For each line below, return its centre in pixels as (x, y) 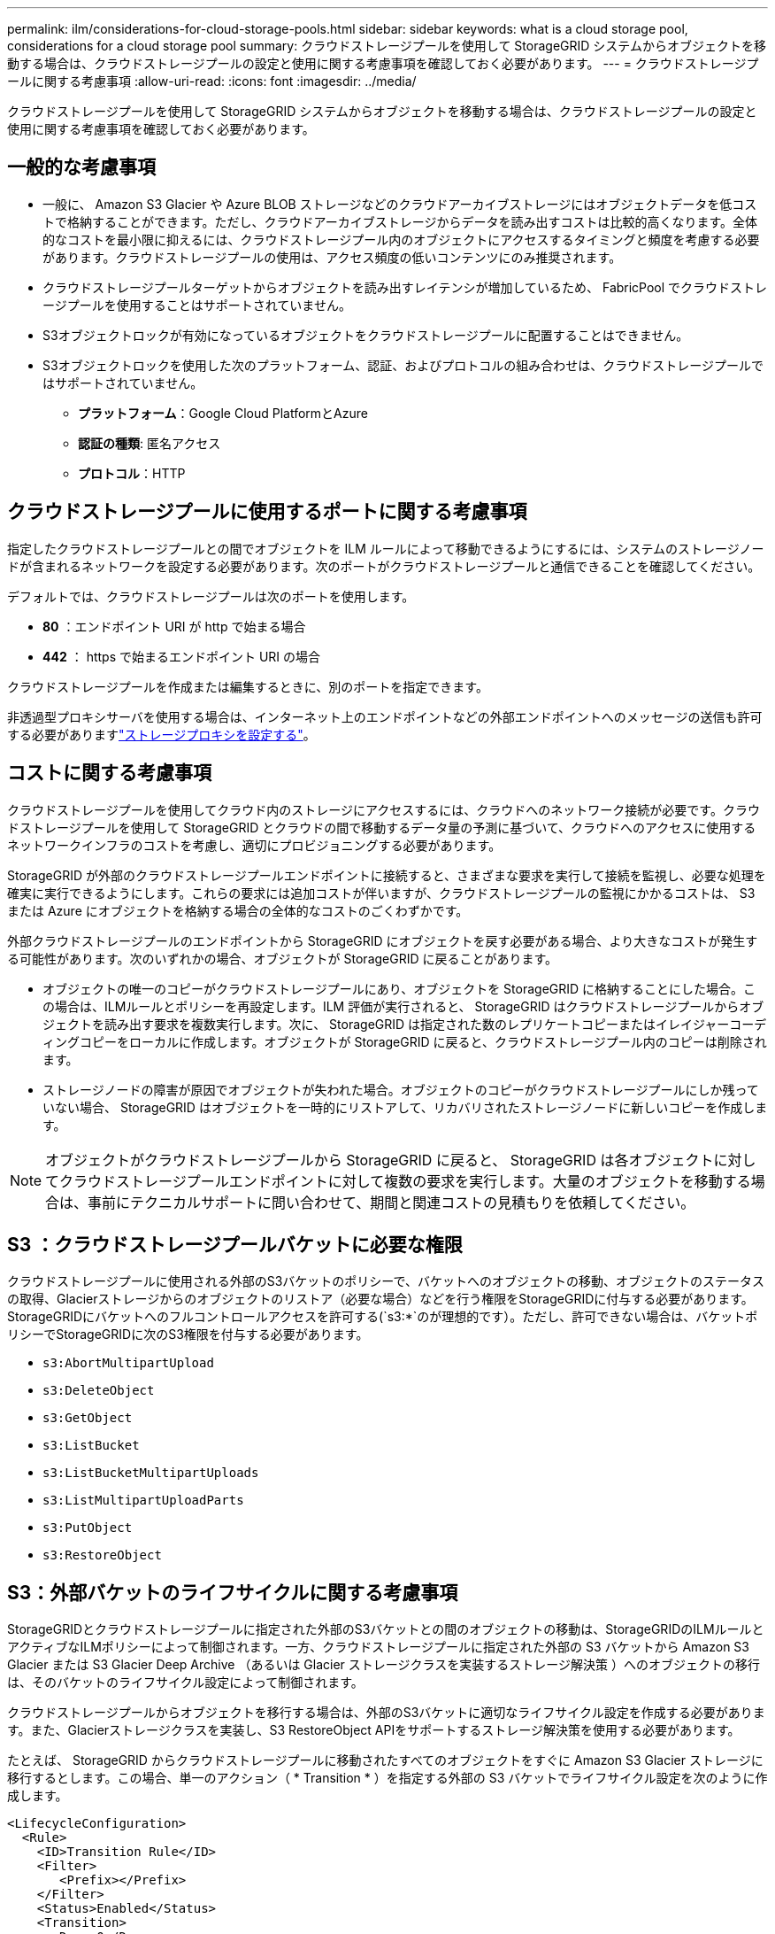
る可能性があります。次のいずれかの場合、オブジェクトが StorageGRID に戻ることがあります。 (283, 958)
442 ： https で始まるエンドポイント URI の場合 (182, 656)
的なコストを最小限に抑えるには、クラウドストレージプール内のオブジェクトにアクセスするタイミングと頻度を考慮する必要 (401, 239)
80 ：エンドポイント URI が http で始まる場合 (174, 626)
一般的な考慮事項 (81, 167)
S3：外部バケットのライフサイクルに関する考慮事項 (233, 1592)
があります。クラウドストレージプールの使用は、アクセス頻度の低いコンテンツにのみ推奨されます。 (332, 257)
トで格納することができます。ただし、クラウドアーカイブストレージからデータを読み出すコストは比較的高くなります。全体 (400, 221)
